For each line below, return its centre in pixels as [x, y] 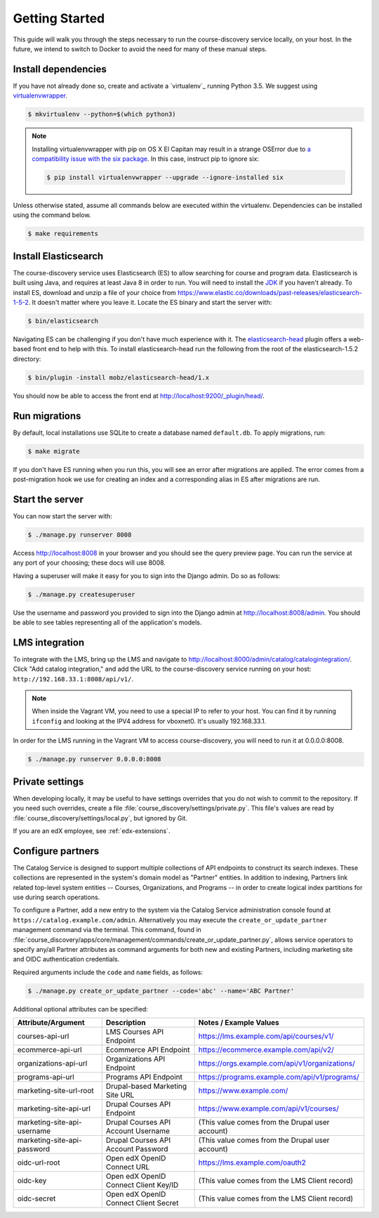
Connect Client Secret [142, 1203]
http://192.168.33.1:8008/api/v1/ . [73, 679]
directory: [27, 359]
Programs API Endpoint [144, 1077]
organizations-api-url [52, 1063]
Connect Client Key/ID [142, 1185]
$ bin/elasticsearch [63, 321]
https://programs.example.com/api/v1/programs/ [279, 1077]
